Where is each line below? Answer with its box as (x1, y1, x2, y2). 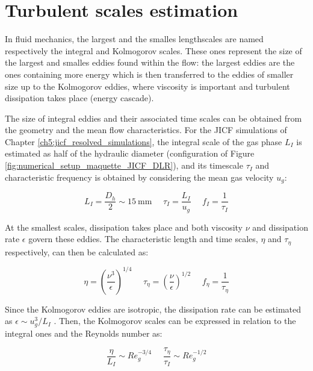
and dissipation (252, 220, 308, 233)
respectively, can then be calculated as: (5, 245, 149, 258)
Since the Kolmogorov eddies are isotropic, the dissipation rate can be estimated (5, 302, 302, 315)
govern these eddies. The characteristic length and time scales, (28, 232, 258, 245)
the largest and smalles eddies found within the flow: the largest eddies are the (5, 56, 295, 69)
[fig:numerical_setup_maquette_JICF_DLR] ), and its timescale (5, 159, 243, 172)
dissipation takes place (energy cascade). (5, 92, 154, 104)
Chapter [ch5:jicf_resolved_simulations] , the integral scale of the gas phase (5, 135, 282, 148)
